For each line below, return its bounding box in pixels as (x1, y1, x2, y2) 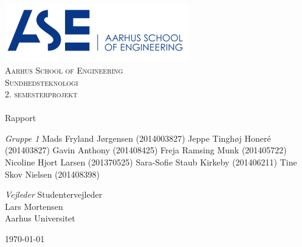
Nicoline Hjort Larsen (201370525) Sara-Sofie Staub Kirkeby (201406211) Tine (5, 156, 297, 169)
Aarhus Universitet (5, 212, 75, 224)
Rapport (5, 111, 36, 124)
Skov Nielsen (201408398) (5, 167, 100, 180)
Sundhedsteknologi (5, 75, 78, 88)
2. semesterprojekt (5, 88, 78, 100)
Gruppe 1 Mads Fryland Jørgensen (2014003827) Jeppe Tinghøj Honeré (5, 131, 271, 144)
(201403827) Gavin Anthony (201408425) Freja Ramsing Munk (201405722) (5, 144, 287, 156)
